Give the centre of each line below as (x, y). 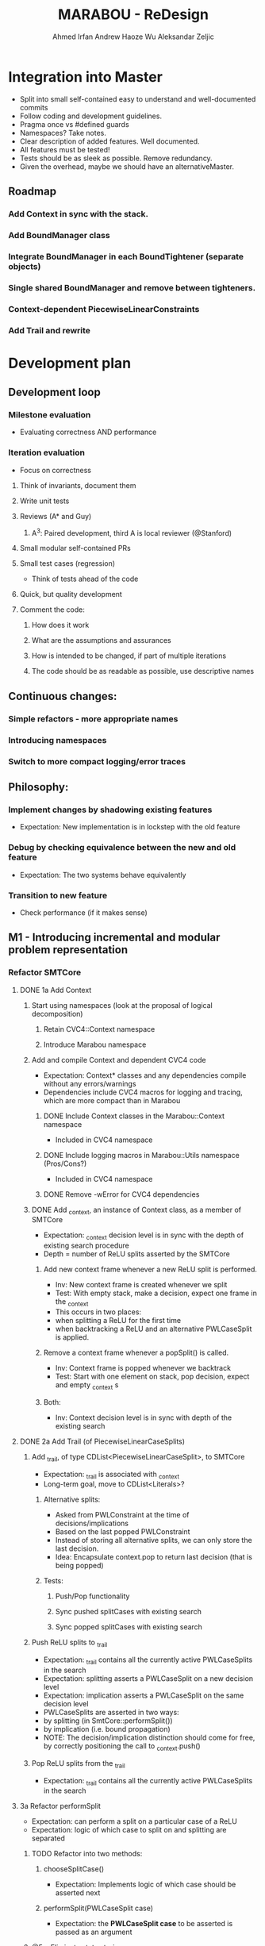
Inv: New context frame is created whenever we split (141, 1285)
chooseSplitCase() (74, 1869)
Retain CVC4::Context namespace (99, 1029)
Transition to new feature (58, 895)
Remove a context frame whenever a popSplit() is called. (136, 1352)
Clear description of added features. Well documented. (109, 141)
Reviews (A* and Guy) (56, 516)
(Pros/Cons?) (65, 1163)
